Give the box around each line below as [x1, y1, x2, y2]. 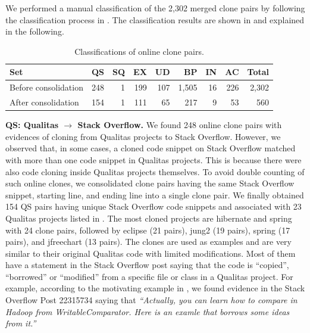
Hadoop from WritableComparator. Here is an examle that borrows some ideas [5, 305, 290, 318]
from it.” [5, 317, 36, 329]
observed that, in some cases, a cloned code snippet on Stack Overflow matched [5, 142, 296, 154]
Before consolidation [10, 81, 83, 94]
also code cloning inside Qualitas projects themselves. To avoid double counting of [5, 165, 305, 178]
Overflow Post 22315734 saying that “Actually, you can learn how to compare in [5, 294, 298, 306]
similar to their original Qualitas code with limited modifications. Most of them [5, 247, 296, 259]
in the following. [5, 25, 64, 38]
